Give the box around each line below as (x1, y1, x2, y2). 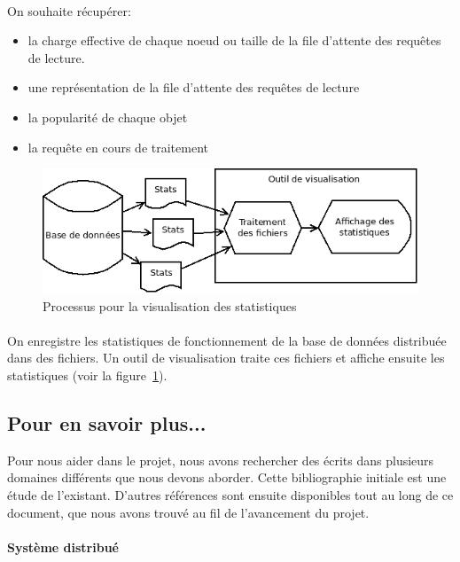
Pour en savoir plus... (7, 409, 207, 436)
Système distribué (7, 537, 119, 556)
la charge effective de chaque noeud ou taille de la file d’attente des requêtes (27, 31, 441, 50)
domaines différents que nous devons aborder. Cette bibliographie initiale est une (7, 468, 447, 487)
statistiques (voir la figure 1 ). (7, 365, 168, 384)
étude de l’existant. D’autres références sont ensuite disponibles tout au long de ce (7, 485, 454, 503)
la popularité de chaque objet (27, 107, 188, 126)
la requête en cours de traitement (27, 137, 208, 156)
